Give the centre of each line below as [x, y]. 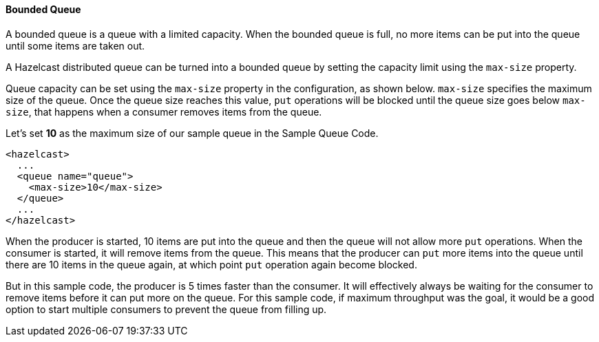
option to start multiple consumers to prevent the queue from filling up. [166, 309]
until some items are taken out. [75, 45]
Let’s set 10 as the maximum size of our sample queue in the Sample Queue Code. [192, 133]
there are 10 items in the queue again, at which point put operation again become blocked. [211, 264]
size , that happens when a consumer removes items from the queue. [164, 111]
